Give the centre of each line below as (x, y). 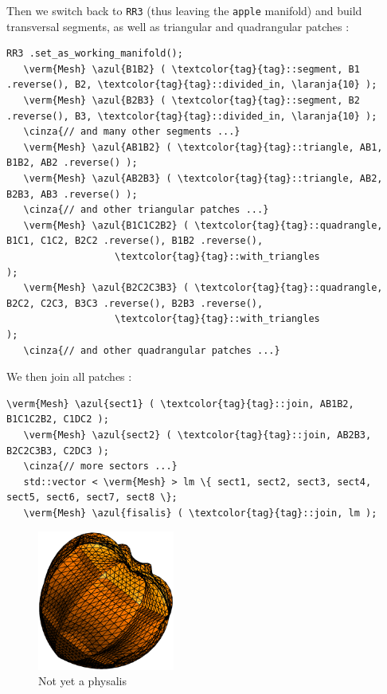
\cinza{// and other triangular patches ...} (146, 210)
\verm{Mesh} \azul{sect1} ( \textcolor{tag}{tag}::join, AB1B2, (180, 404)
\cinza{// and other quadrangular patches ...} (152, 350)
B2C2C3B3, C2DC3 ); (58, 451)
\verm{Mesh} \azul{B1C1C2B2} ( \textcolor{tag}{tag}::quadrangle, (203, 225)
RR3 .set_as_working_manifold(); (95, 54)
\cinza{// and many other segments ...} (132, 132)
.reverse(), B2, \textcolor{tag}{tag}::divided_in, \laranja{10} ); (192, 85)
